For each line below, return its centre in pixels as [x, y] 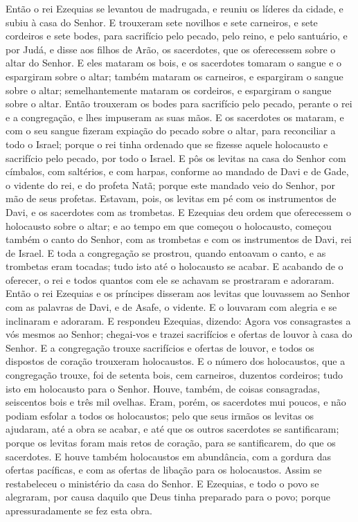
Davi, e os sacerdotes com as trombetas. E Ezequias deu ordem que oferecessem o [179, 211]
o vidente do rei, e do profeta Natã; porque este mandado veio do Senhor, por [170, 184]
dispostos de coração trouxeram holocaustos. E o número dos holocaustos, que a [176, 361]
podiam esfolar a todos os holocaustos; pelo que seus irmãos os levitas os [160, 415]
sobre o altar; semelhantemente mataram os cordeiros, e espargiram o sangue [169, 90]
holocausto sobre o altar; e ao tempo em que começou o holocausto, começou [169, 225]
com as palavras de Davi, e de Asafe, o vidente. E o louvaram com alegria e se [171, 307]
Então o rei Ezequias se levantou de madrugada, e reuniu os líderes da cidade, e [174, 8]
